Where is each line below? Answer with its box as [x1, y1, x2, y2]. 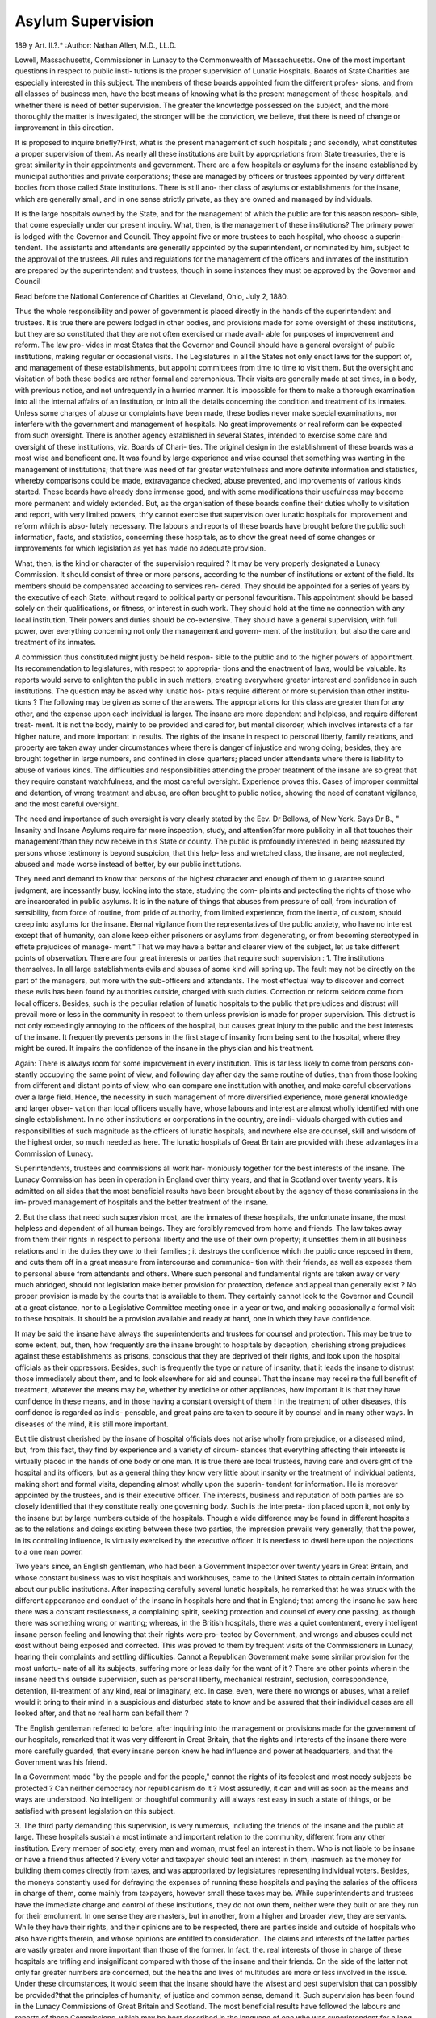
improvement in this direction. [15, 123, 115, 132]
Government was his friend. [15, 1756, 107, 1767]
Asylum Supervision [15, 12, 154, 30]
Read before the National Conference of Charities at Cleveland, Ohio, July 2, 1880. [15, 291, 289, 301]
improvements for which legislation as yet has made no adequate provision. [15, 543, 266, 553]
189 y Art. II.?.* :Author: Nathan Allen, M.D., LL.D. [15, 40, 177, 50]
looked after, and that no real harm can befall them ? [15, 1708, 189, 1719]
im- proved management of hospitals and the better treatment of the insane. [15, 1197, 269, 1207]
